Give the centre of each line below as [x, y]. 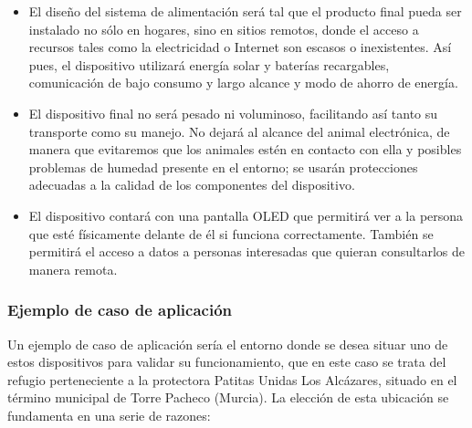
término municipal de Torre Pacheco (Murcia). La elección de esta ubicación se [228, 397]
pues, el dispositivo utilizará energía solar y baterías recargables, [209, 64]
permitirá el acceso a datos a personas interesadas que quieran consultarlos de [246, 251]
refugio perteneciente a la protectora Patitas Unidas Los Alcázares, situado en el [232, 379]
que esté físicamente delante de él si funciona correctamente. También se [231, 233]
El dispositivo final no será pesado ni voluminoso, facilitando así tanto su [233, 113]
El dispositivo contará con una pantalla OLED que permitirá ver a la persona [246, 215]
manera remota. [73, 269]
